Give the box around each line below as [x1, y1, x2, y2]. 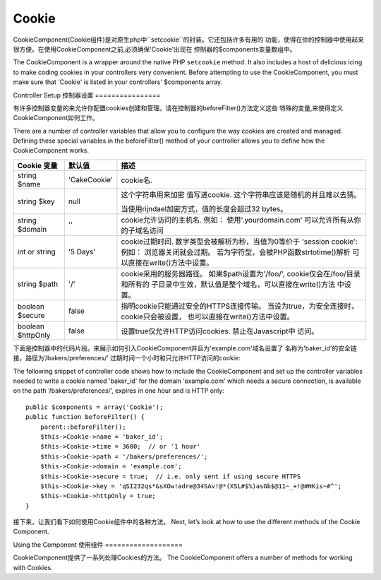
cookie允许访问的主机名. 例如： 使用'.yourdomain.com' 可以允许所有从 [121, 215, 354, 225]
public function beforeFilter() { [25, 413, 145, 421]
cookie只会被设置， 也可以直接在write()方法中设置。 [121, 312, 294, 321]
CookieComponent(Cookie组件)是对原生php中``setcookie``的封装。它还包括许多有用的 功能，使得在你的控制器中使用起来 [13, 35, 365, 44]
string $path [17, 279, 59, 289]
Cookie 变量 [17, 160, 58, 170]
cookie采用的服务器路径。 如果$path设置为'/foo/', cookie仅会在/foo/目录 [121, 268, 361, 278]
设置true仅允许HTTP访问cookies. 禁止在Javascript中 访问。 [121, 326, 319, 336]
